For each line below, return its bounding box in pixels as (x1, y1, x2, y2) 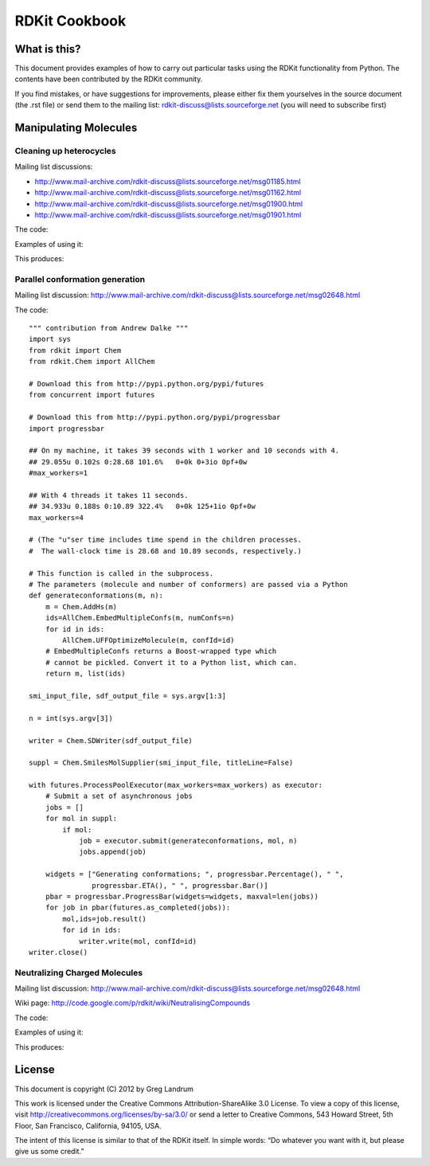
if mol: (62, 825, 92, 834)
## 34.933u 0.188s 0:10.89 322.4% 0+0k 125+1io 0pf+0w (29, 502, 256, 511)
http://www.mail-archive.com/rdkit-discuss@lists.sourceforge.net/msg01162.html (34, 188, 302, 198)
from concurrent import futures (29, 390, 155, 400)
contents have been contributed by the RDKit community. (14, 74, 203, 84)
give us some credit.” (14, 1147, 84, 1156)
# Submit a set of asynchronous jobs (45, 792, 193, 800)
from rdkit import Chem (29, 346, 122, 354)
